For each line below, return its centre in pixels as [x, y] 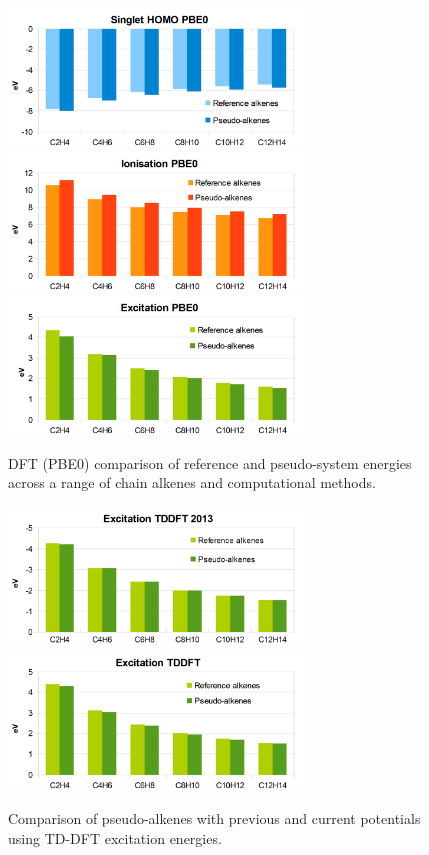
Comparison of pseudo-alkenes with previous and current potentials [214, 817]
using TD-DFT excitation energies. [115, 837]
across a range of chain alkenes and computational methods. [192, 482]
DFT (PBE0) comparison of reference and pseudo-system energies [210, 462]
